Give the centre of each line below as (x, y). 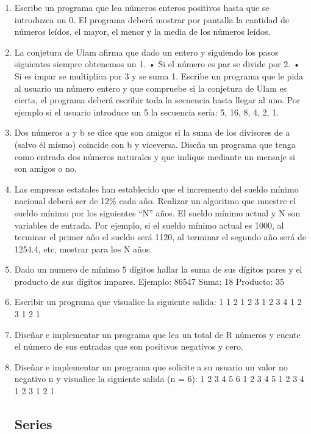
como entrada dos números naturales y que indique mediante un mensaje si (155, 156)
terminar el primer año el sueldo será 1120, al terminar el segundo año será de (160, 237)
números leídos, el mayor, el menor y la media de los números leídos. (142, 31)
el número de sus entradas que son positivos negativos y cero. (129, 346)
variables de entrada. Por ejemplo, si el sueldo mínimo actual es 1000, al (149, 225)
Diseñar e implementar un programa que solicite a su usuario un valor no (151, 366)
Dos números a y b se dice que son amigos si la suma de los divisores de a (152, 132)
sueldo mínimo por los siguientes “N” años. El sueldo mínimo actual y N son (157, 212)
